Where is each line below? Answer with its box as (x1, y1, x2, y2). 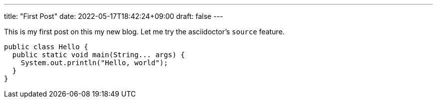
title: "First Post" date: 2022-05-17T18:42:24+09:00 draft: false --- (4, 12, 223, 20)
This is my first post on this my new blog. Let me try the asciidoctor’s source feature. (4, 27, 285, 36)
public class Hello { (4, 43, 88, 51)
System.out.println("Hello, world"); (20, 59, 168, 67)
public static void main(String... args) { (12, 51, 185, 59)
